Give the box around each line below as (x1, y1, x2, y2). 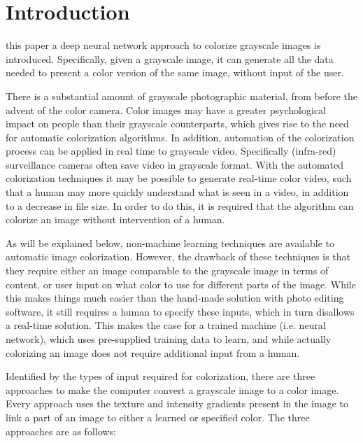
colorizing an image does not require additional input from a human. (6, 345, 300, 360)
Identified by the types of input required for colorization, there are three (6, 369, 315, 384)
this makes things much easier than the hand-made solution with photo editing (6, 290, 344, 305)
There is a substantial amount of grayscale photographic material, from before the (6, 88, 357, 103)
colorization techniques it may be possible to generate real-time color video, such (6, 171, 352, 185)
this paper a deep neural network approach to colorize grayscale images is (6, 38, 321, 52)
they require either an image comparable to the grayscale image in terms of (6, 263, 329, 278)
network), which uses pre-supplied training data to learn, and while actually (6, 332, 332, 346)
